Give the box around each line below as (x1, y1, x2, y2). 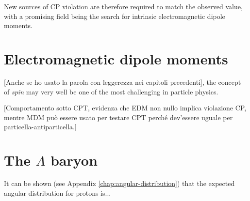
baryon (50, 150, 98, 170)
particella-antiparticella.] (4, 122, 77, 132)
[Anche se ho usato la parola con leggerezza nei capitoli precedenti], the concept (4, 77, 241, 87)
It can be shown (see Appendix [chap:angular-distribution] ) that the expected (4, 178, 235, 188)
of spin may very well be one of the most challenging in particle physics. (4, 86, 218, 96)
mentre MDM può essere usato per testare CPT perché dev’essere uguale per (4, 112, 233, 122)
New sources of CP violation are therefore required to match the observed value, (4, 1, 243, 11)
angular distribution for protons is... (4, 187, 111, 198)
